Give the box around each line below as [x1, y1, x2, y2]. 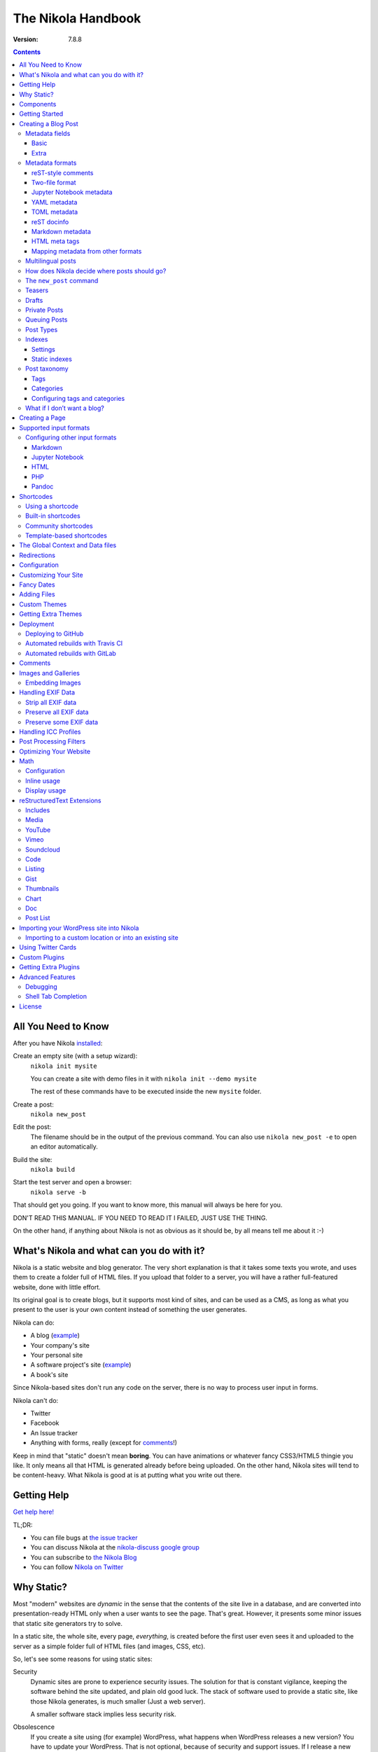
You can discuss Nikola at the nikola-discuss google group [30, 1543, 199, 1552]
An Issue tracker [30, 1428, 78, 1437]
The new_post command [25, 276, 99, 285]
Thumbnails [25, 884, 59, 893]
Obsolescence [13, 1723, 55, 1731]
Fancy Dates [19, 580, 55, 589]
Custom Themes [19, 600, 67, 608]
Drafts [25, 296, 43, 304]
